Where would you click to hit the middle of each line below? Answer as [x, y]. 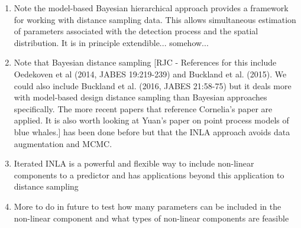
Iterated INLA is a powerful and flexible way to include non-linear [134, 163]
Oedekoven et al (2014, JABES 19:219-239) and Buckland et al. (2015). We [150, 74]
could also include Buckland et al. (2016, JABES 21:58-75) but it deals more [153, 85]
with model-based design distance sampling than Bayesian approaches [140, 97]
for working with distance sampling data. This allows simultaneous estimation [155, 19]
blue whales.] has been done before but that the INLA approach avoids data [152, 131]
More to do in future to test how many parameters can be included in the [148, 206]
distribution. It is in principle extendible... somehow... [111, 42]
